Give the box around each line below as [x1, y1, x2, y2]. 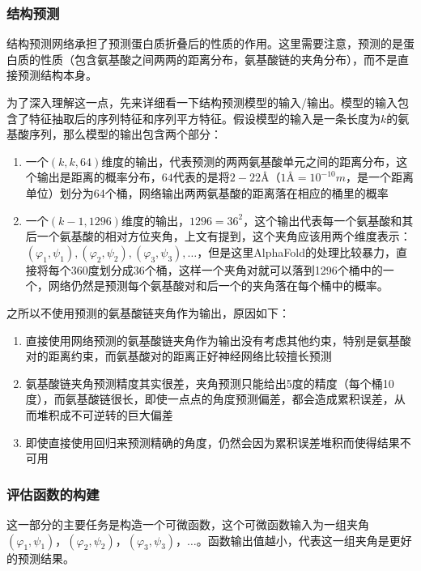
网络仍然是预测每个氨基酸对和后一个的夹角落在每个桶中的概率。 [48, 277, 389, 294]
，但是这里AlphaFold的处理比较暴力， [197, 243, 396, 260]
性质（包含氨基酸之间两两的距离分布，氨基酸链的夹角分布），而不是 [40, 50, 398, 67]
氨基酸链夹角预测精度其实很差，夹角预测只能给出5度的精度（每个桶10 [25, 374, 394, 391]
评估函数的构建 [6, 484, 100, 504]
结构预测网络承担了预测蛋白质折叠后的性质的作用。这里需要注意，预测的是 [6, 35, 403, 52]
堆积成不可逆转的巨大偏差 [36, 406, 173, 423]
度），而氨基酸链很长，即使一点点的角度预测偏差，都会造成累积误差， [25, 390, 394, 407]
